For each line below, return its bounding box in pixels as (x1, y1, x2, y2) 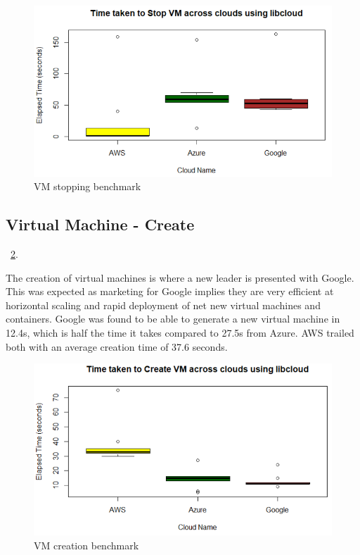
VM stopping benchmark (34, 179, 141, 194)
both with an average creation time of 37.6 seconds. (6, 339, 228, 354)
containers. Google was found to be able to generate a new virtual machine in (6, 311, 340, 326)
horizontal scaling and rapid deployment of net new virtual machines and (6, 297, 321, 312)
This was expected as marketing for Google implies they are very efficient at (6, 284, 334, 299)
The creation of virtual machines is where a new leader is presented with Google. (6, 270, 354, 285)
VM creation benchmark (34, 538, 139, 553)
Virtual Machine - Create (6, 213, 195, 235)
